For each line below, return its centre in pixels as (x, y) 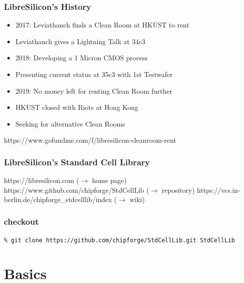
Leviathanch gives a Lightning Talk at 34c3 (80, 41)
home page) (109, 180)
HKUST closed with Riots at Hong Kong (77, 107)
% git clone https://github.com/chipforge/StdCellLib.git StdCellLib (120, 241)
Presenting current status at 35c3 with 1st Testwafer (94, 74)
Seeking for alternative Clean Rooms (70, 123)
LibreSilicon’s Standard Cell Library (77, 162)
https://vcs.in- (219, 190)
